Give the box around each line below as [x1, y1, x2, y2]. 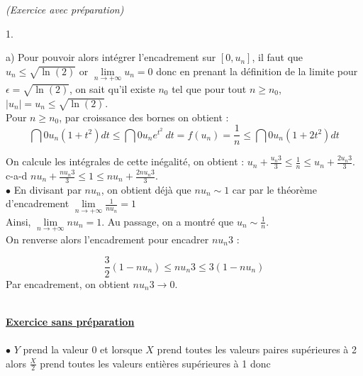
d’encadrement [6, 196, 69, 211]
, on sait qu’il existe [69, 82, 155, 96]
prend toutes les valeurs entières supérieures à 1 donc [40, 355, 271, 370]
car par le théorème [232, 182, 317, 197]
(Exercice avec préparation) [6, 2, 124, 16]
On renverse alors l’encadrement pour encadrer [6, 231, 209, 246]
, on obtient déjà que [101, 182, 191, 197]
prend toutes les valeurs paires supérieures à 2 [157, 341, 357, 356]
